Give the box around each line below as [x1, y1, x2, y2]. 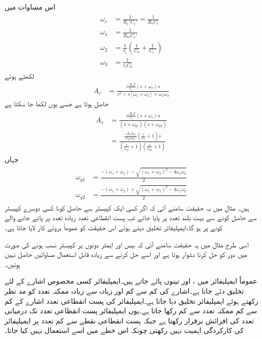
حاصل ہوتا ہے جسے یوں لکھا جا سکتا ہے [5, 98, 109, 109]
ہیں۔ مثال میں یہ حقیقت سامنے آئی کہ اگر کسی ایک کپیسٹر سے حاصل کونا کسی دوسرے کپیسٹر [5, 202, 249, 213]
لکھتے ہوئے [5, 71, 34, 81]
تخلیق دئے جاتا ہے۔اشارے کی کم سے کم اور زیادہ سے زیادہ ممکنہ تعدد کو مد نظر [5, 285, 244, 296]
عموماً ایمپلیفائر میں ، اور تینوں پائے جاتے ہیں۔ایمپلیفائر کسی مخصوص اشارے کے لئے [5, 276, 257, 286]
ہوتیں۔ [5, 258, 20, 269]
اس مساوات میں [5, 2, 55, 12]
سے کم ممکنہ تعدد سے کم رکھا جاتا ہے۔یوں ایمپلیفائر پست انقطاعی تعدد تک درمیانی [5, 305, 257, 316]
